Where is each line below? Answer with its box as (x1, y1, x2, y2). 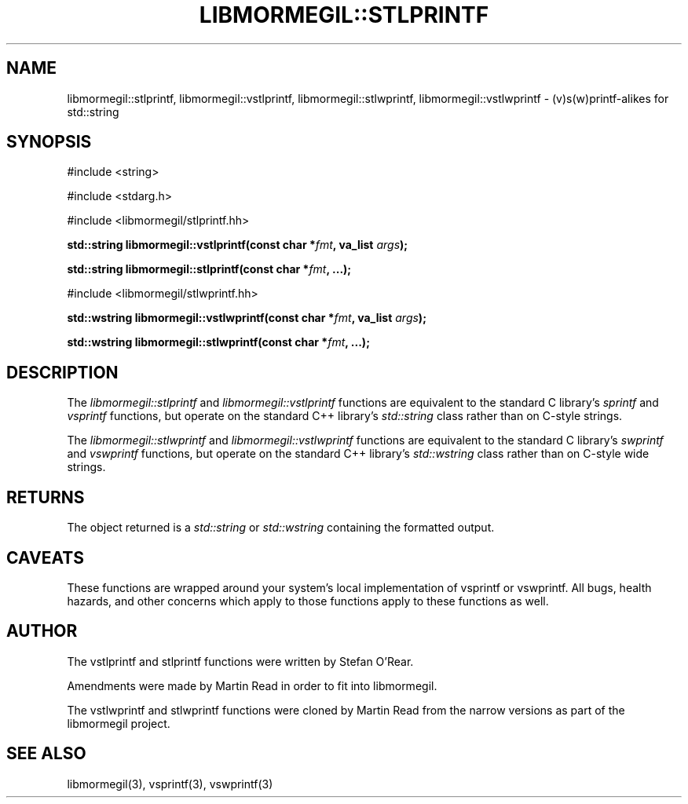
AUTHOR (6, 621, 78, 641)
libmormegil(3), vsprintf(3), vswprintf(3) (67, 777, 273, 791)
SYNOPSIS (6, 132, 92, 152)
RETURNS (6, 487, 85, 507)
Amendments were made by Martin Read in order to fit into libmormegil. (67, 678, 437, 693)
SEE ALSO (6, 744, 86, 764)
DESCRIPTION (6, 362, 119, 382)
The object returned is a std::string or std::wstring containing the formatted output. (67, 521, 495, 535)
